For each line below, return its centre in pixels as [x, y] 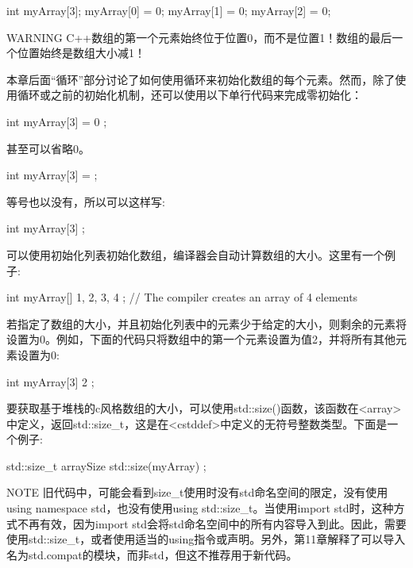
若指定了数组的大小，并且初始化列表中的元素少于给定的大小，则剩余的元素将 [206, 323]
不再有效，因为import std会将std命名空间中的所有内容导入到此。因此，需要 [212, 523]
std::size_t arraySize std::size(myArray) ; [106, 465]
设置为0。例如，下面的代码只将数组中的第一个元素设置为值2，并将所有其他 [201, 339]
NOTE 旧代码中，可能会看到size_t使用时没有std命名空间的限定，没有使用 [197, 492]
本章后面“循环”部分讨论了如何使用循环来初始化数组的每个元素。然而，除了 [201, 79]
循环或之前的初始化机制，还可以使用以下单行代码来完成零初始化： [189, 95]
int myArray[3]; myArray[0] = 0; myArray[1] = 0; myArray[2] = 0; [169, 10]
